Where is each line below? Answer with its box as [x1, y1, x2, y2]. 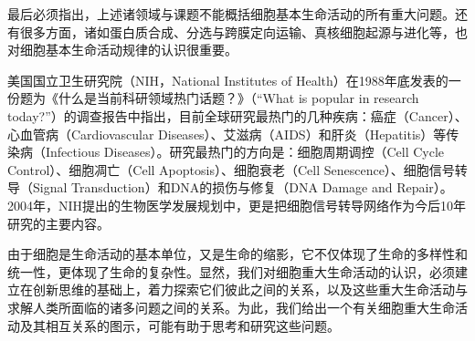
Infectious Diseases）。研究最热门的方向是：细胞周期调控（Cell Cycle [45, 142, 445, 161]
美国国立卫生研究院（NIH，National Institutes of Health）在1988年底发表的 [7, 70, 449, 89]
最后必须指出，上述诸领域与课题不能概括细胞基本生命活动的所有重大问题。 [7, 5, 455, 23]
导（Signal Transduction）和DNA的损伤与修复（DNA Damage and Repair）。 [7, 178, 453, 197]
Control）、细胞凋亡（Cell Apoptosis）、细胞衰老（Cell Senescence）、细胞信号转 [7, 160, 468, 179]
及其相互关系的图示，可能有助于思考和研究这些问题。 [19, 315, 340, 335]
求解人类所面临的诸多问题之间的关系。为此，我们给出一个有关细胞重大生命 [7, 297, 455, 316]
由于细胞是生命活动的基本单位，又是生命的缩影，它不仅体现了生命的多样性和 [7, 244, 468, 263]
